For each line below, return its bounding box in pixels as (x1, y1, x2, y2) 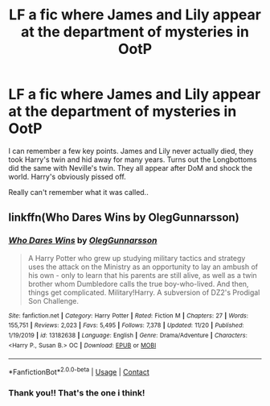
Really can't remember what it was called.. (8, 187, 149, 197)
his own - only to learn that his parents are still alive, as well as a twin (27, 270, 257, 280)
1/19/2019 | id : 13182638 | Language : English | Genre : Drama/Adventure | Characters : (8, 331, 247, 339)
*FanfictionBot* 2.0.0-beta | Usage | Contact (8, 366, 150, 376)
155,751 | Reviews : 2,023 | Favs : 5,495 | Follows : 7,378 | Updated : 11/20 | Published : (8, 321, 244, 329)
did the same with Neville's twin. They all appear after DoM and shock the (8, 163, 253, 172)
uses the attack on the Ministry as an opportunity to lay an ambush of (27, 262, 259, 271)
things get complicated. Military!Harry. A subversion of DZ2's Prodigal (27, 288, 260, 297)
